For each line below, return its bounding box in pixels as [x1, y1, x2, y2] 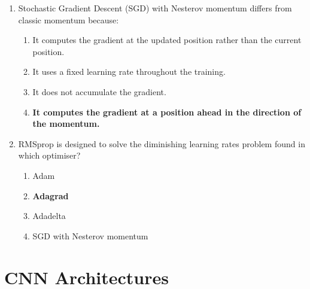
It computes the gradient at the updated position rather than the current [32, 34, 302, 46]
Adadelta [32, 209, 66, 222]
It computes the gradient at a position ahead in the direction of [32, 105, 302, 118]
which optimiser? [18, 149, 81, 162]
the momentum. [32, 117, 100, 130]
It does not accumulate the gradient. [32, 85, 166, 98]
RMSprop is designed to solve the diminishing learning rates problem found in [18, 137, 305, 150]
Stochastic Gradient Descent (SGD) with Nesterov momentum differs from [18, 2, 292, 14]
